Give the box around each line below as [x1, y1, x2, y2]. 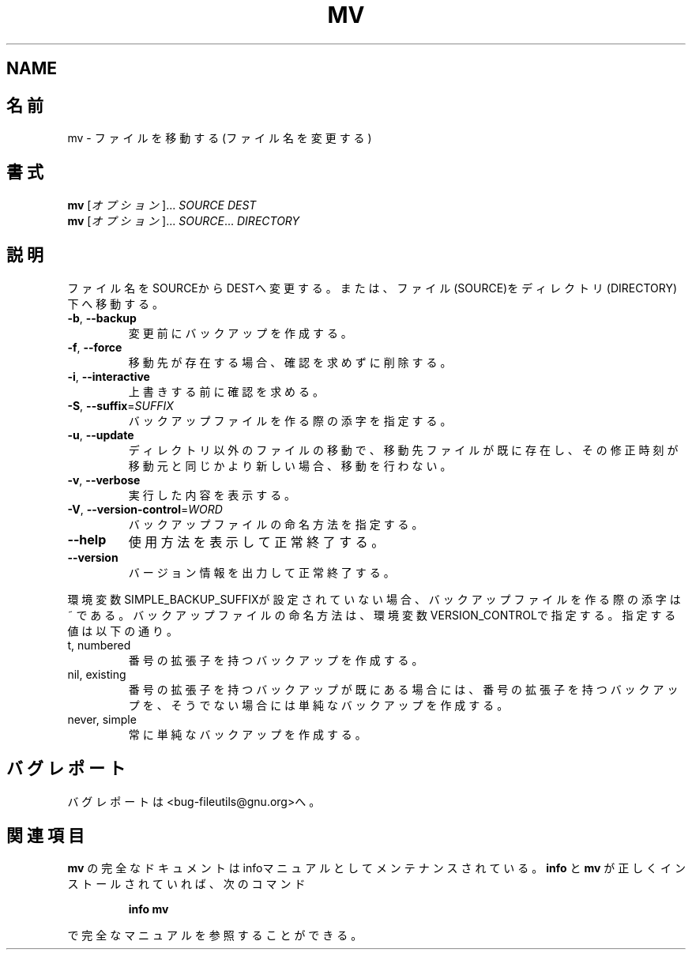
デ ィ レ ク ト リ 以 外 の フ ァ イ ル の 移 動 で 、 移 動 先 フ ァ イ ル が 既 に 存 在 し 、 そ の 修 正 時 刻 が [128, 442, 679, 457]
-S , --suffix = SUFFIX [67, 398, 174, 412]
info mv [128, 902, 169, 916]
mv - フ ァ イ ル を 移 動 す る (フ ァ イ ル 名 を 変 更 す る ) [67, 131, 372, 145]
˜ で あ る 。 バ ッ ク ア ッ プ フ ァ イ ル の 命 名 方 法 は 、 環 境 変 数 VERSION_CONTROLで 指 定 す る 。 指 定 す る [67, 608, 676, 622]
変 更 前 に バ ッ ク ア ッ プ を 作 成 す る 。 [128, 326, 352, 340]
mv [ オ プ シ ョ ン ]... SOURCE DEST [67, 198, 257, 212]
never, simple [67, 712, 137, 726]
